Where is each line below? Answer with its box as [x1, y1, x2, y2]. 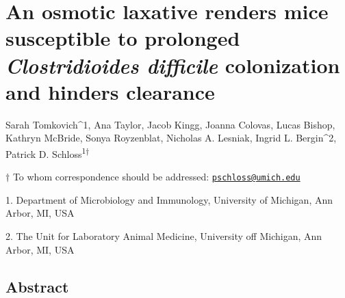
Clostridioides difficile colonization [5, 51, 340, 79]
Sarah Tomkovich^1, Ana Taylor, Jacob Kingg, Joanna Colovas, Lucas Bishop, [5, 117, 335, 131]
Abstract [5, 275, 69, 297]
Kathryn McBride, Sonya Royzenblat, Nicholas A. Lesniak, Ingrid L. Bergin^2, [5, 131, 337, 145]
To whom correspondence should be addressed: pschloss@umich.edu [12, 170, 301, 184]
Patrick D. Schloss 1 [5, 144, 86, 161]
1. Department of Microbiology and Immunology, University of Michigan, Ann [5, 192, 333, 206]
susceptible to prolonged [5, 24, 240, 52]
